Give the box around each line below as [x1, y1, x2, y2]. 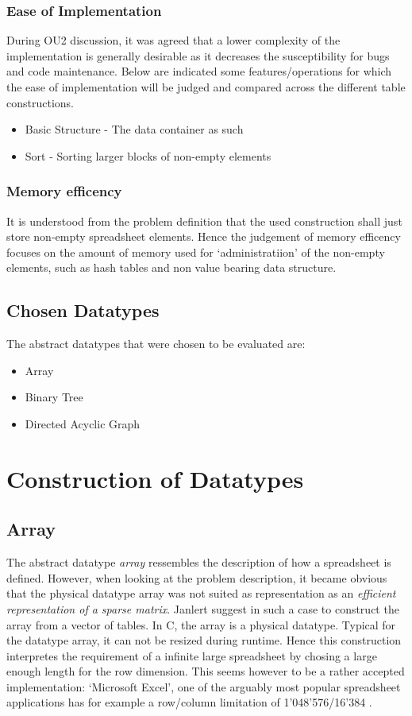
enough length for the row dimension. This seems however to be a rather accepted [6, 663, 405, 679]
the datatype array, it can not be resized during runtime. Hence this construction [6, 632, 402, 648]
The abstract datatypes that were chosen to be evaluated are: [6, 335, 306, 352]
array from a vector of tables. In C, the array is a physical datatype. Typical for [6, 616, 396, 633]
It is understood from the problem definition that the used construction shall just [6, 212, 402, 229]
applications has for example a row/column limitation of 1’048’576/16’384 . [6, 694, 372, 710]
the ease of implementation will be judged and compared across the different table [6, 79, 406, 95]
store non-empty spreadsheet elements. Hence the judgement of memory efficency [6, 228, 401, 245]
